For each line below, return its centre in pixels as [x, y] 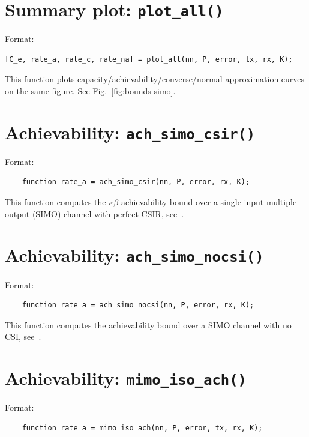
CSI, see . [23, 336]
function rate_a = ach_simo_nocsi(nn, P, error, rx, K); [138, 305]
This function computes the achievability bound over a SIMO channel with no [148, 324]
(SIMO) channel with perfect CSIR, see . [108, 213]
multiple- [283, 202]
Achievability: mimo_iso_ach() [126, 378]
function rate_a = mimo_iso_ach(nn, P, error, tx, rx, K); [142, 428]
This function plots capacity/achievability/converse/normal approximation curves [155, 79]
